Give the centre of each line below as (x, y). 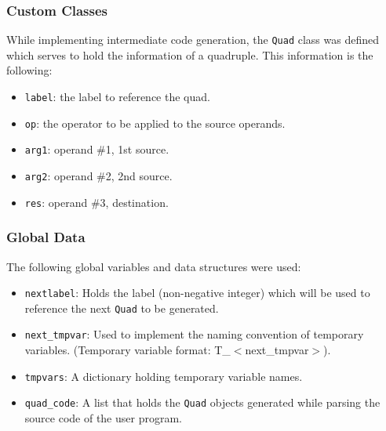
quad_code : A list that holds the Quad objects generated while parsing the (202, 402)
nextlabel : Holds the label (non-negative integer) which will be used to (197, 293)
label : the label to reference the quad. (117, 97)
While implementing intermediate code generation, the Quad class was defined (193, 40)
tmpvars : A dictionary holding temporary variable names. (164, 376)
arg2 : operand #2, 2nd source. (98, 176)
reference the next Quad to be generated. (122, 308)
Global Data (46, 237)
